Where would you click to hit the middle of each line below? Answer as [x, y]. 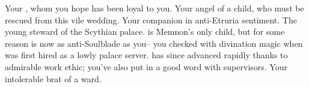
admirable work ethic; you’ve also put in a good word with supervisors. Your [146, 66]
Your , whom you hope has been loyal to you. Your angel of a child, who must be [154, 8]
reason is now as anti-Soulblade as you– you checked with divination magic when [154, 43]
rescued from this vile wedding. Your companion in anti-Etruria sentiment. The [151, 19]
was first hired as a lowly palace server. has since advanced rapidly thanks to [146, 55]
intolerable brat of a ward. [53, 78]
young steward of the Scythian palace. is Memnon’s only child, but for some [145, 31]
